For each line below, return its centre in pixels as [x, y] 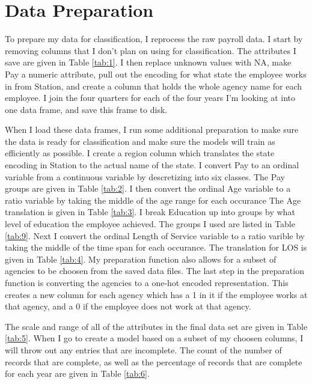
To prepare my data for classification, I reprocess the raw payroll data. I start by [154, 39]
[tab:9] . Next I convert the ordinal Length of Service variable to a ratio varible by [155, 235]
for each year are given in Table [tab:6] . [77, 373]
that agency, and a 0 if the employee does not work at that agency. [128, 306]
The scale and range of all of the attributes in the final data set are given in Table [156, 326]
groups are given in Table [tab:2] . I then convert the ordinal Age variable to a [148, 188]
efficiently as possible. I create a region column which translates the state [140, 153]
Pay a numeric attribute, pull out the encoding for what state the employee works [156, 74]
